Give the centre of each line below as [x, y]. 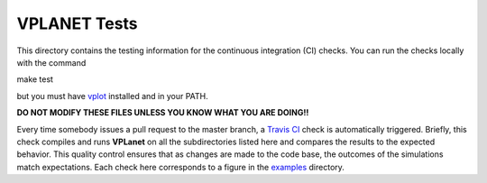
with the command [51, 62]
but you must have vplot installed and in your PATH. [112, 96]
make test [35, 79]
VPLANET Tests [78, 23]
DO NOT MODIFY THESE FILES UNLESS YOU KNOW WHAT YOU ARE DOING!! [163, 113]
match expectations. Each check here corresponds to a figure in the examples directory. [180, 167]
